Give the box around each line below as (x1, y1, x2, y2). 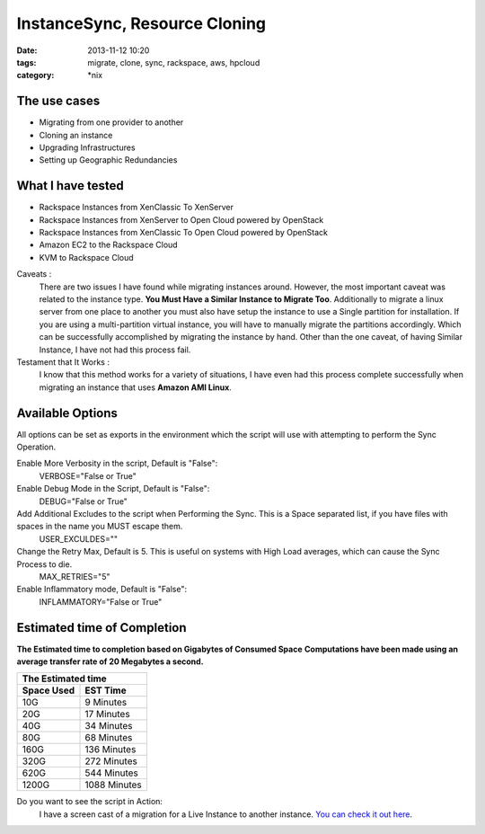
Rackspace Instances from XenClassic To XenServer (39, 202, 234, 213)
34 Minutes (84, 720, 134, 732)
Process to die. (16, 558, 73, 570)
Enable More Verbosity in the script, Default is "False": (16, 458, 218, 469)
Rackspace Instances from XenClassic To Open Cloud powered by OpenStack (39, 227, 328, 238)
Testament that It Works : (16, 357, 110, 368)
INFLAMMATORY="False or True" (39, 596, 163, 607)
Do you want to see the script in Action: (16, 796, 163, 807)
